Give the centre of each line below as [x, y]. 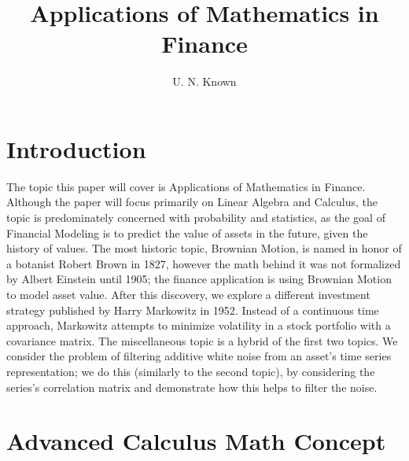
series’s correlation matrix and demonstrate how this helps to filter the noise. [192, 387]
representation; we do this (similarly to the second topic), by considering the [191, 371]
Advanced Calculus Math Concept [196, 441]
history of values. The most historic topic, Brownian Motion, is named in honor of [204, 248]
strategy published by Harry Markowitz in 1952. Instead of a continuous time [193, 310]
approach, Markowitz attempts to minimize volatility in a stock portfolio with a [199, 325]
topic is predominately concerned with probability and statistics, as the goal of [196, 218]
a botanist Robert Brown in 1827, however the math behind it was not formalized [204, 263]
